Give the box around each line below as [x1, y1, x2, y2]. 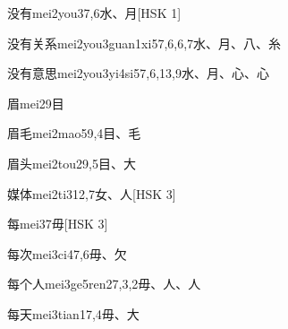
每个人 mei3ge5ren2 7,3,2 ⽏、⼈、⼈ [7, 274, 201, 293]
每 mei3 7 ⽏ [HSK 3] [7, 214, 108, 233]
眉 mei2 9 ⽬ [7, 93, 64, 112]
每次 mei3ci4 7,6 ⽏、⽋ [7, 244, 127, 263]
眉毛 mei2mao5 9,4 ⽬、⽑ [7, 124, 141, 143]
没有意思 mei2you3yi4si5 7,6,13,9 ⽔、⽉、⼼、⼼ [7, 64, 269, 82]
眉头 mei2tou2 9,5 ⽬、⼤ [7, 153, 136, 172]
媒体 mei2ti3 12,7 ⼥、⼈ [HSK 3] [7, 184, 176, 203]
